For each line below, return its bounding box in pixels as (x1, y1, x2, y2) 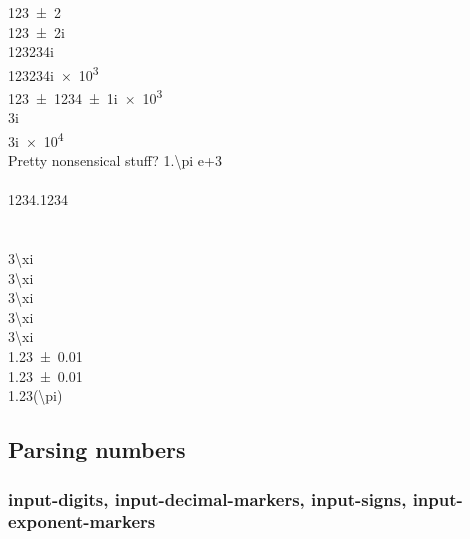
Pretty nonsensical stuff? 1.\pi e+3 (8, 150, 222, 171)
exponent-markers (8, 509, 156, 534)
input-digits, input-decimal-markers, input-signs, (8, 486, 407, 511)
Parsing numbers (8, 434, 186, 465)
